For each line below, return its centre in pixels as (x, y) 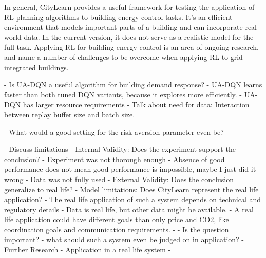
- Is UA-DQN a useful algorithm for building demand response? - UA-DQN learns (133, 84)
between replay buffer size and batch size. (70, 114)
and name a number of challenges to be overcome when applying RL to (116, 57)
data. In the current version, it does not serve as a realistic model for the (139, 37)
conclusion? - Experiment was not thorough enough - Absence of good (115, 159)
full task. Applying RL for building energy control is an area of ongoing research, (131, 47)
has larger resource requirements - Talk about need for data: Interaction (136, 104)
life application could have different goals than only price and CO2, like (117, 219)
